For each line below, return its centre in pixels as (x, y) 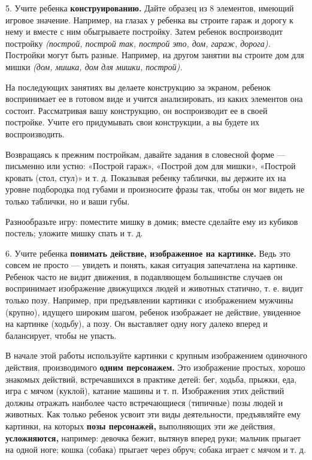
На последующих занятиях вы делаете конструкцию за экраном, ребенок (138, 87)
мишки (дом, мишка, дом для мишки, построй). (94, 66)
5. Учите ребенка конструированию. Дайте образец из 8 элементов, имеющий (150, 8)
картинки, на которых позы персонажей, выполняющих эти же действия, (140, 426)
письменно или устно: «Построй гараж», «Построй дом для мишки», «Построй (151, 166)
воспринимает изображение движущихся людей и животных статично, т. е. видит (154, 288)
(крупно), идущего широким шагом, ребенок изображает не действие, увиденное (153, 312)
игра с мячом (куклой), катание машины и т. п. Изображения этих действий (145, 391)
